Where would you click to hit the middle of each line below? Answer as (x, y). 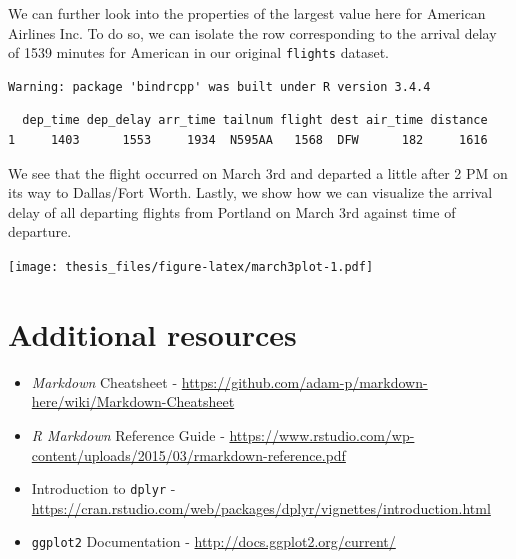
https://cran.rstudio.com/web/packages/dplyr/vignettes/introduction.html (261, 507)
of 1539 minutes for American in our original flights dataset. (199, 52)
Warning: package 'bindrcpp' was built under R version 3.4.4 (219, 86)
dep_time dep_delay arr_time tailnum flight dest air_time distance (255, 120)
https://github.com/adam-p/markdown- (304, 381)
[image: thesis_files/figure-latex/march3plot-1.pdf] (191, 267)
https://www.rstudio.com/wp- (322, 434)
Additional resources (152, 333)
